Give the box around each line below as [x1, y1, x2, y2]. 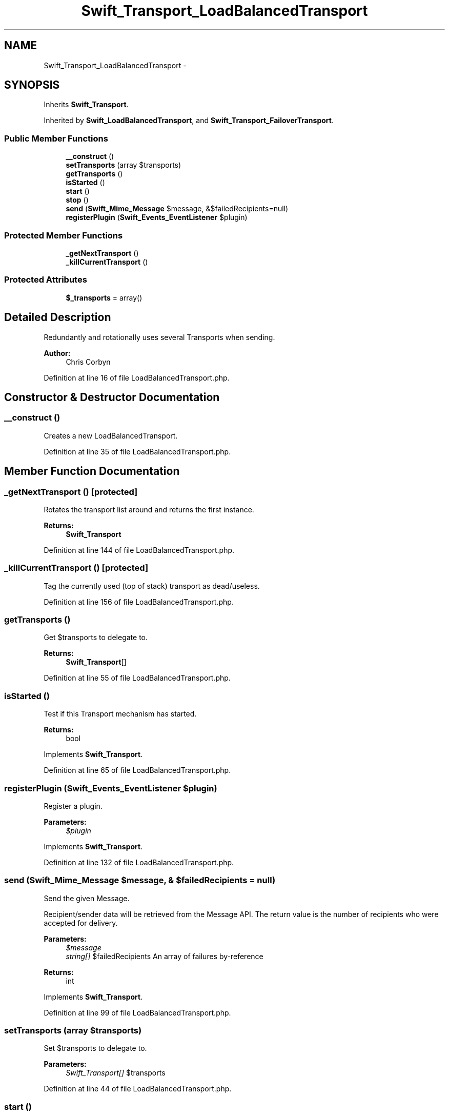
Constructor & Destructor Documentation [4, 390, 220, 404]
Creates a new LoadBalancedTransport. [44, 431, 178, 440]
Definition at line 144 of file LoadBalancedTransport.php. [44, 545, 235, 554]
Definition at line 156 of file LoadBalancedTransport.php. [44, 597, 234, 606]
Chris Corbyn [66, 357, 111, 366]
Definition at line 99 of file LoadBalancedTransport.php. [44, 1008, 231, 1017]
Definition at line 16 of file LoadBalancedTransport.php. [44, 373, 230, 382]
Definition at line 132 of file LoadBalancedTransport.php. [44, 858, 234, 867]
